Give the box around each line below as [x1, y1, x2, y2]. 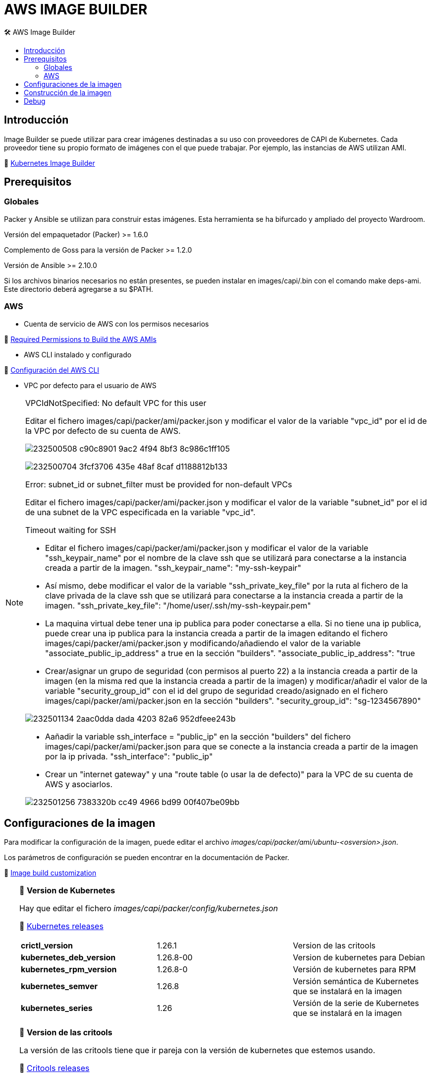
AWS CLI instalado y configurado [24, 350, 132, 359]
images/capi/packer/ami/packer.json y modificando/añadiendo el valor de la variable [45, 638, 361, 648]
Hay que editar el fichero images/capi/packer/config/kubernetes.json [19, 903, 278, 914]
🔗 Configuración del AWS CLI [4, 365, 100, 374]
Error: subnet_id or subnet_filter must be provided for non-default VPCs [25, 479, 292, 489]
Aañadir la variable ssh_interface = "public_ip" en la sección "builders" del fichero [45, 731, 351, 741]
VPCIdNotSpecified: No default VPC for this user [25, 398, 207, 408]
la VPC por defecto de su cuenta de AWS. [25, 425, 181, 436]
